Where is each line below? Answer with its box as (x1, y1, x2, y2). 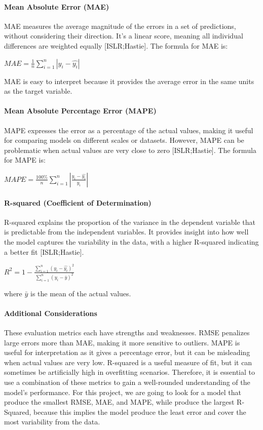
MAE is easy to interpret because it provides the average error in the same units (4, 75, 254, 86)
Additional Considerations (4, 307, 97, 318)
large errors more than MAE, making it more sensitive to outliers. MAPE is (4, 337, 240, 347)
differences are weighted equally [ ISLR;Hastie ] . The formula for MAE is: (4, 40, 228, 51)
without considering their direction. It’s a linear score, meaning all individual (4, 30, 243, 41)
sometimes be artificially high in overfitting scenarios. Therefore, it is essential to (4, 367, 255, 377)
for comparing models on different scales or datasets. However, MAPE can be (4, 135, 244, 145)
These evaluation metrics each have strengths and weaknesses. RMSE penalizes (4, 327, 250, 338)
